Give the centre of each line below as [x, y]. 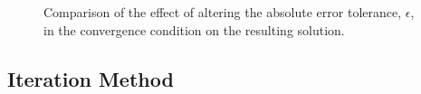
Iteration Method [91, 78]
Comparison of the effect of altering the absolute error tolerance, [223, 12]
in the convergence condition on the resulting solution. [194, 29]
